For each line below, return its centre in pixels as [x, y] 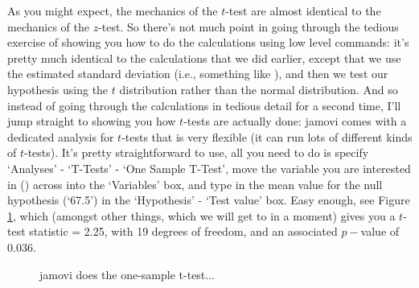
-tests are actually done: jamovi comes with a [295, 121]
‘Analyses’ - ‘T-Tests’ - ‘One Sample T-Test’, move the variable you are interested [209, 168]
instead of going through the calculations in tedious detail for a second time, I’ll [204, 105]
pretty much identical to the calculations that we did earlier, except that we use [204, 58]
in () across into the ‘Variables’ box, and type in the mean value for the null [195, 184]
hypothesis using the [58, 89]
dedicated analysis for [61, 136]
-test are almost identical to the [303, 10]
